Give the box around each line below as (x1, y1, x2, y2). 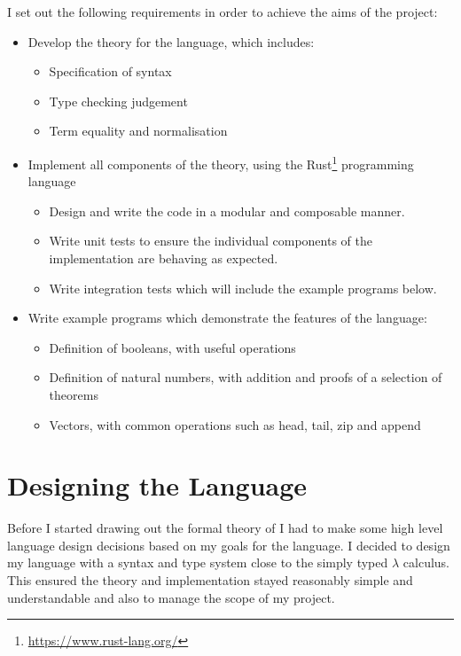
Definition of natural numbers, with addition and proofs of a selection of (49, 368, 442, 387)
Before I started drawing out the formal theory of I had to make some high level (7, 519, 443, 537)
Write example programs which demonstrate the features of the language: (27, 308, 427, 327)
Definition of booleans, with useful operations (49, 338, 296, 356)
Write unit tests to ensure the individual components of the (49, 231, 372, 250)
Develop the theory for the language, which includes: (27, 32, 315, 51)
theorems (49, 385, 98, 403)
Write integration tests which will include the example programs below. (49, 278, 437, 297)
